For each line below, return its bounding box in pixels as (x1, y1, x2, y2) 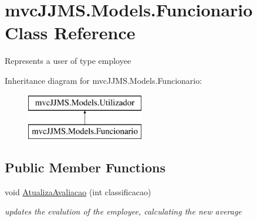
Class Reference (5, 21, 136, 45)
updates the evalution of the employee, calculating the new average (5, 205, 242, 217)
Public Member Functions (5, 158, 165, 176)
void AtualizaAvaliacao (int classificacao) (5, 185, 151, 198)
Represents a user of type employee (5, 55, 131, 67)
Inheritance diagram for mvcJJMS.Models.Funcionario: (5, 74, 202, 86)
